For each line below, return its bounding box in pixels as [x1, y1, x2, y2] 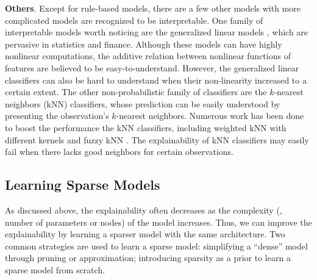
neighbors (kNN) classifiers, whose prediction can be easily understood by [5, 97, 280, 110]
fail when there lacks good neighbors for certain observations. [5, 145, 234, 158]
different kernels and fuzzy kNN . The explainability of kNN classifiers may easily [5, 133, 309, 146]
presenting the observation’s [5, 109, 109, 122]
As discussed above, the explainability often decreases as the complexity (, [5, 203, 282, 216]
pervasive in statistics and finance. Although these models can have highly [5, 37, 282, 50]
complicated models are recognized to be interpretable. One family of [5, 13, 263, 26]
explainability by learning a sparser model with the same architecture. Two [5, 228, 285, 240]
